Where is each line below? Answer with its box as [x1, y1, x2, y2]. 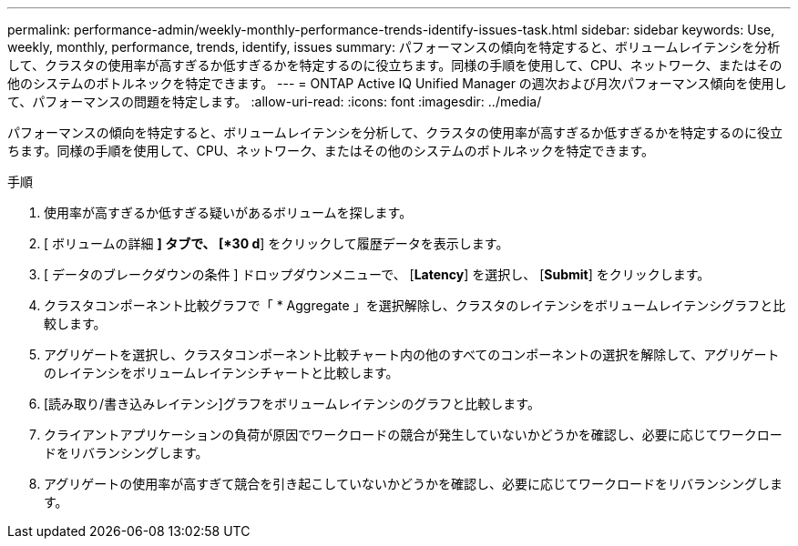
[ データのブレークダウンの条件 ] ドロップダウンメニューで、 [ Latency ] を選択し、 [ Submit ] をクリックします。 [44, 267, 711, 282]
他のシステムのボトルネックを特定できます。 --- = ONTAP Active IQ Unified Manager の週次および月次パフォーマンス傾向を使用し [7, 76, 787, 91]
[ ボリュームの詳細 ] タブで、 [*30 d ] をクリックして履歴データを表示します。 [44, 236, 509, 251]
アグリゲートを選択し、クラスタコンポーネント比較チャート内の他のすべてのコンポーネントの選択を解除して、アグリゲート [44, 347, 780, 362]
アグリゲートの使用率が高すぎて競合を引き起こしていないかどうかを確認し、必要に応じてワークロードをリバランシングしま [44, 476, 783, 491]
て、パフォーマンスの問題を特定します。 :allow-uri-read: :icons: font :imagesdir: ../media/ [7, 94, 542, 109]
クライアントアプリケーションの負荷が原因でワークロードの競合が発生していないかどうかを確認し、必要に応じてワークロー [44, 427, 783, 442]
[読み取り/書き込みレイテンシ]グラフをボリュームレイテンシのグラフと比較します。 [44, 396, 540, 411]
